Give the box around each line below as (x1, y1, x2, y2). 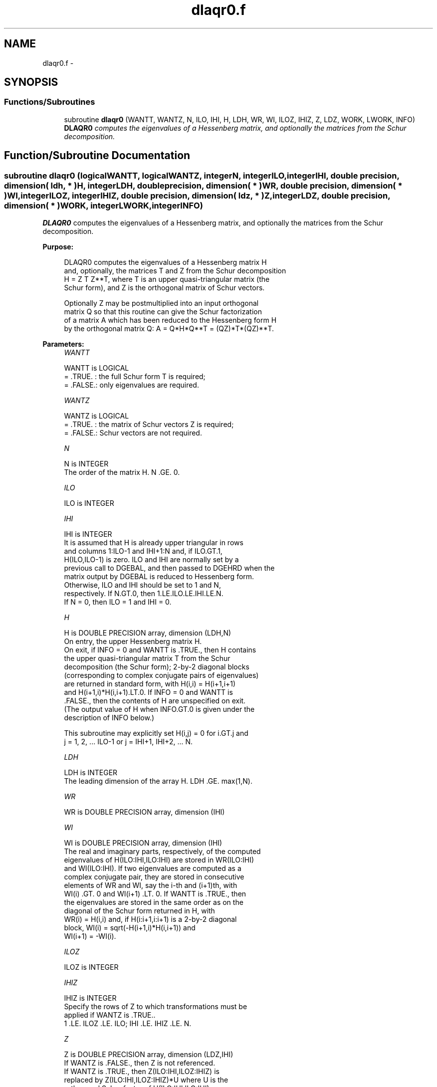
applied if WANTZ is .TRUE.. (64, 1011, 156, 1020)
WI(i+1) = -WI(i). (64, 932, 116, 941)
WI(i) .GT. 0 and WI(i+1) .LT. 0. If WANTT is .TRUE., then (64, 889, 246, 898)
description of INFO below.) (64, 713, 155, 722)
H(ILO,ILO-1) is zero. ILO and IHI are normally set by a (64, 555, 239, 564)
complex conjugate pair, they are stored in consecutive (64, 872, 244, 881)
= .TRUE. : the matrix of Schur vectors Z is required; (64, 420, 234, 429)
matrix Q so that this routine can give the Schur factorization (64, 307, 262, 316)
